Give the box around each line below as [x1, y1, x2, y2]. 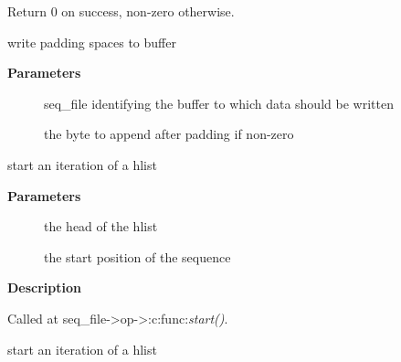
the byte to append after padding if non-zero [44, 124, 294, 144]
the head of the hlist [44, 217, 158, 236]
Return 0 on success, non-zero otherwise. [7, 2, 235, 20]
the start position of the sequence [44, 247, 231, 266]
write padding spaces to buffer [7, 32, 176, 51]
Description [7, 278, 82, 297]
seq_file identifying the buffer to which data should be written [44, 93, 394, 112]
